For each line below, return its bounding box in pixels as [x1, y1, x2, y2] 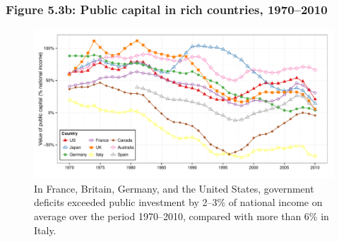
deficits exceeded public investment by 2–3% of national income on [34, 195, 323, 210]
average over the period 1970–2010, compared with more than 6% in [34, 209, 329, 223]
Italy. [34, 222, 56, 237]
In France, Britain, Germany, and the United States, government [34, 181, 314, 195]
